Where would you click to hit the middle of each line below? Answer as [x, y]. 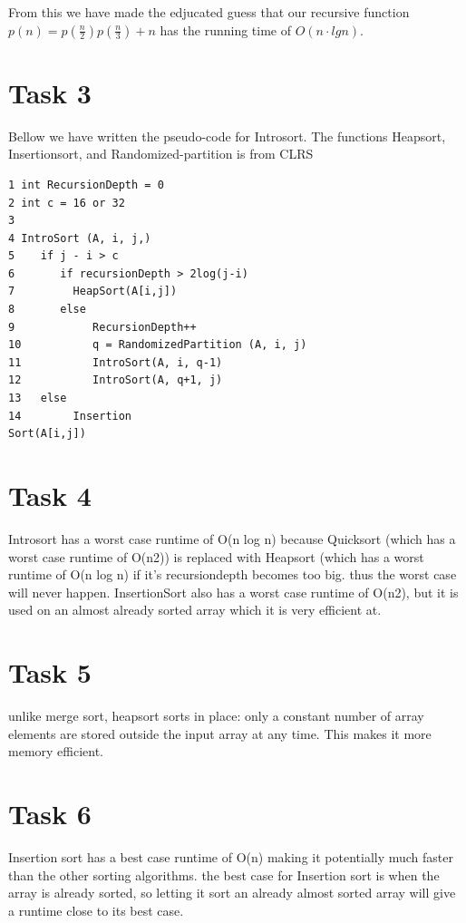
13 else [38, 398]
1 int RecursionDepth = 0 [86, 185]
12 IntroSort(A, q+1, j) [116, 380]
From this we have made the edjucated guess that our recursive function [209, 12]
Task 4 [50, 495]
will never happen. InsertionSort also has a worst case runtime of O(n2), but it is [233, 592]
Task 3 [50, 92]
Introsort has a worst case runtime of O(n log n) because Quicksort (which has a [232, 538]
